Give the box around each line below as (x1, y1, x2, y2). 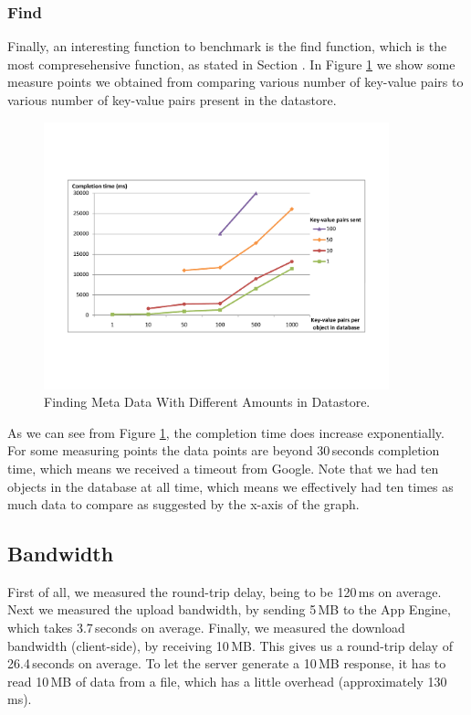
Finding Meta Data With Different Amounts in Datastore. (44, 392, 371, 411)
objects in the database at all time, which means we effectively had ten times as (7, 476, 454, 496)
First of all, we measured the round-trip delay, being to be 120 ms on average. (7, 582, 442, 601)
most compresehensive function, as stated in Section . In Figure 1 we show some (7, 54, 455, 73)
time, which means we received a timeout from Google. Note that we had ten (7, 458, 439, 477)
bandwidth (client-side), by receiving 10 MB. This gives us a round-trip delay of (7, 635, 453, 655)
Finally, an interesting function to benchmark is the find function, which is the (7, 37, 447, 56)
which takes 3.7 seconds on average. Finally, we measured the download (7, 618, 405, 637)
